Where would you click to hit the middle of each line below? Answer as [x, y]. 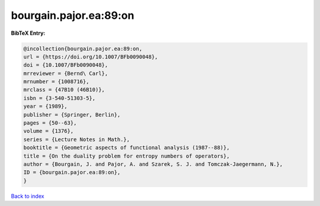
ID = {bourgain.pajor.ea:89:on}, [72, 172]
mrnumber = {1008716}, [56, 82]
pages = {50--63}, [50, 123]
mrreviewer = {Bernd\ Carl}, [66, 73]
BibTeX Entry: [28, 33]
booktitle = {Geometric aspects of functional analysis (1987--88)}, [127, 148]
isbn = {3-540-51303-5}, [60, 98]
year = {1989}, [45, 107]
